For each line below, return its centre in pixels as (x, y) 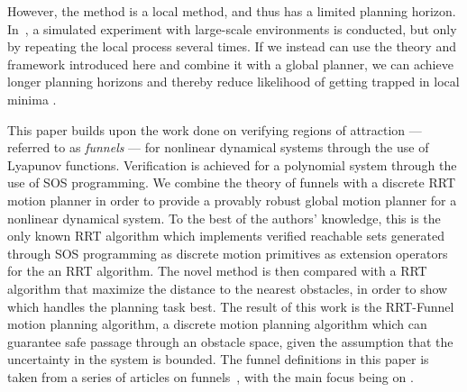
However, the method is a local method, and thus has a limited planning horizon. (232, 11)
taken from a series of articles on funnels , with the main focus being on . (211, 376)
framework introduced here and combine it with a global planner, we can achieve (230, 64)
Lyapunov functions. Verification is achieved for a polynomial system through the (232, 164)
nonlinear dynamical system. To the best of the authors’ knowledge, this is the (224, 218)
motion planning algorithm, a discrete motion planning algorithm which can (217, 324)
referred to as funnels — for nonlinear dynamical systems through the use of (218, 147)
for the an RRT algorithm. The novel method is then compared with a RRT (217, 271)
